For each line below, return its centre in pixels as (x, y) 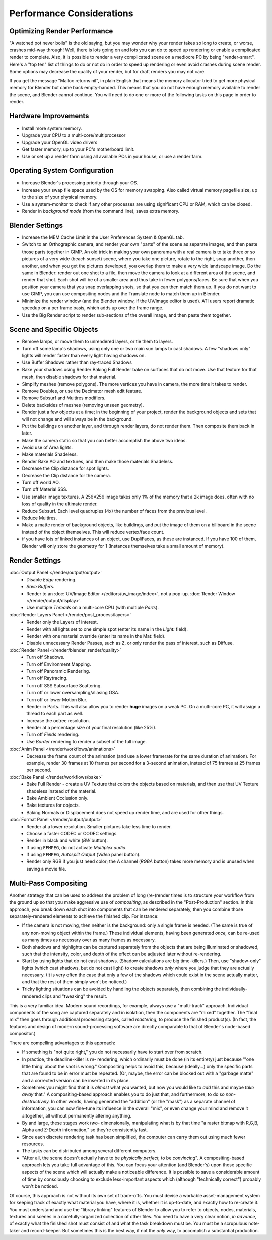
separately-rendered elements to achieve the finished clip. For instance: (84, 916)
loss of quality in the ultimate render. (60, 504)
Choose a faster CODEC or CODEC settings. (72, 833)
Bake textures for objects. (53, 805)
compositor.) (22, 1034)
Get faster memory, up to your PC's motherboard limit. (78, 149)
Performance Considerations (71, 13)
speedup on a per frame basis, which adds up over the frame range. (93, 308)
